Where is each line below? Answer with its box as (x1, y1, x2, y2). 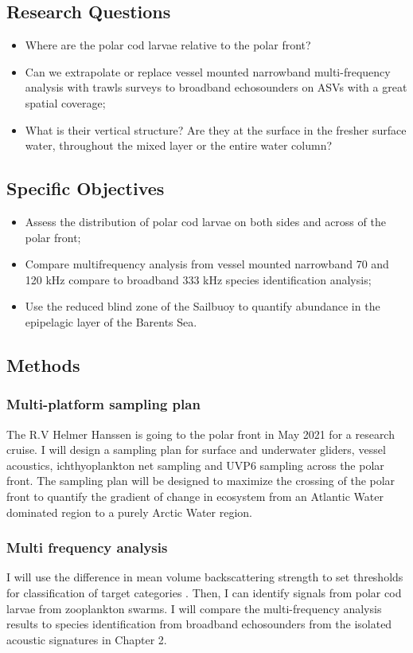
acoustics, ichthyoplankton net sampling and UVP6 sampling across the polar (6, 456, 384, 473)
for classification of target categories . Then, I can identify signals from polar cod (6, 584, 402, 600)
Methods (6, 352, 80, 377)
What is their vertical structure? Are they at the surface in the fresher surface (25, 121, 407, 138)
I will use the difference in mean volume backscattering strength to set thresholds (6, 569, 403, 585)
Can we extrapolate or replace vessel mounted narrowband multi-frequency (25, 63, 391, 80)
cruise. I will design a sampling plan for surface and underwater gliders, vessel (6, 441, 386, 458)
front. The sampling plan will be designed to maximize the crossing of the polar (6, 472, 395, 489)
